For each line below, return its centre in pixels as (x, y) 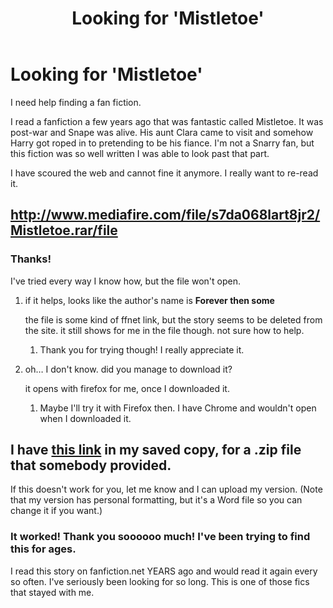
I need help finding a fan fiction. (76, 102)
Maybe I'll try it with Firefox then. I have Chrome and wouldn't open (178, 408)
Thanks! (31, 259)
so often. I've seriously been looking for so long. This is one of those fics (160, 581)
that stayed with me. (52, 592)
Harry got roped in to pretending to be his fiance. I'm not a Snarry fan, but (162, 143)
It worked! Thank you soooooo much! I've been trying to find (160, 537)
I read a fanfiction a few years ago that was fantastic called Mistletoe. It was (167, 121)
